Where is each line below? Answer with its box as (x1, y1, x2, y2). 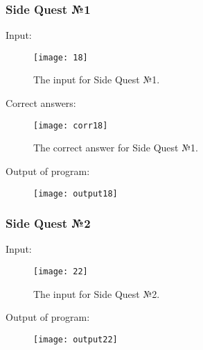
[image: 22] (33, 266, 88, 276)
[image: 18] (33, 52, 88, 62)
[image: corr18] (33, 120, 108, 131)
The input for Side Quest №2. (33, 286, 160, 301)
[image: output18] (33, 188, 118, 199)
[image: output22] (33, 334, 118, 344)
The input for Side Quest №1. (33, 72, 160, 87)
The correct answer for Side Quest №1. (33, 140, 198, 155)
